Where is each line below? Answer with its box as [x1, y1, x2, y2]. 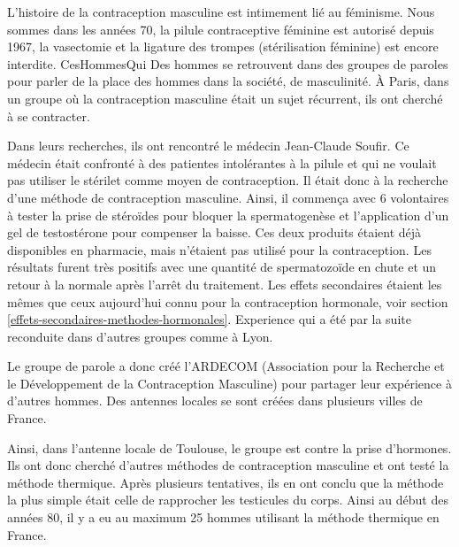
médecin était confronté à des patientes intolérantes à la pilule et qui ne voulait [7, 153, 437, 172]
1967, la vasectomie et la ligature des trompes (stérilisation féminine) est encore [7, 37, 439, 56]
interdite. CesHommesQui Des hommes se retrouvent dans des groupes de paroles [7, 54, 448, 73]
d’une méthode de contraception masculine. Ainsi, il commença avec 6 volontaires [7, 188, 449, 206]
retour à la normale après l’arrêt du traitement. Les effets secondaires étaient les [7, 274, 442, 293]
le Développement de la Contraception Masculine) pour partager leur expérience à [7, 374, 452, 392]
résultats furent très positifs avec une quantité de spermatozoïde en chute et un [7, 258, 437, 276]
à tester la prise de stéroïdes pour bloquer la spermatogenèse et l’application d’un [7, 205, 449, 224]
